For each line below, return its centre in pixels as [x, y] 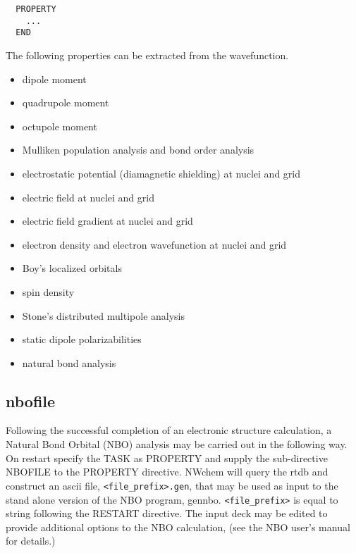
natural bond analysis [69, 362]
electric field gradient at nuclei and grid [108, 221]
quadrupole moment [66, 102]
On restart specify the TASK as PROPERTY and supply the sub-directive [167, 458]
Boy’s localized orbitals [72, 268]
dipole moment [54, 79]
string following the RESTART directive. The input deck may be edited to [167, 513]
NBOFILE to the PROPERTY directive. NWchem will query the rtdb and [167, 472]
